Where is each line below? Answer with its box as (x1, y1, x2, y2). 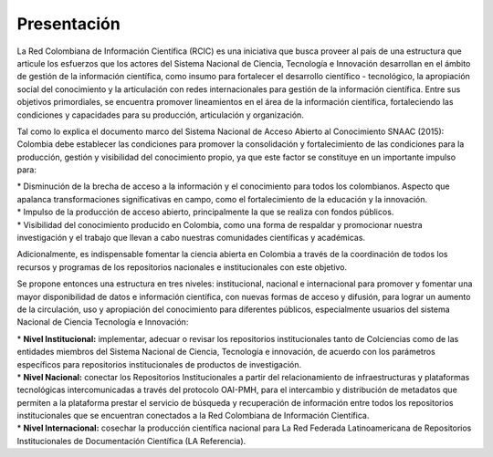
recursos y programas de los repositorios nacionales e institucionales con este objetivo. (16, 261, 347, 273)
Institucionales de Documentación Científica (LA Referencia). (16, 435, 246, 446)
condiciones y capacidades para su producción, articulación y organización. (16, 109, 305, 120)
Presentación (16, 14, 121, 34)
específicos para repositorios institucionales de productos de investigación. (16, 358, 302, 369)
